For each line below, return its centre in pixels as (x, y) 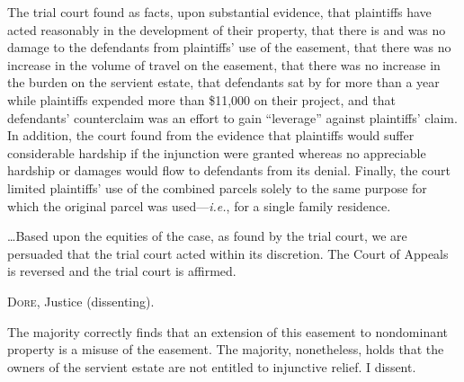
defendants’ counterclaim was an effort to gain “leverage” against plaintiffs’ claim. (232, 117)
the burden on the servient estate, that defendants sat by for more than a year (223, 82)
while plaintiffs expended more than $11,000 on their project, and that (201, 99)
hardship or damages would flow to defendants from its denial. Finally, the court (229, 170)
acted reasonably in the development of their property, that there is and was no (227, 29)
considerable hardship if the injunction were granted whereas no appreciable (217, 152)
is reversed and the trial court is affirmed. (122, 271)
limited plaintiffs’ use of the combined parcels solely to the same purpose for (217, 187)
